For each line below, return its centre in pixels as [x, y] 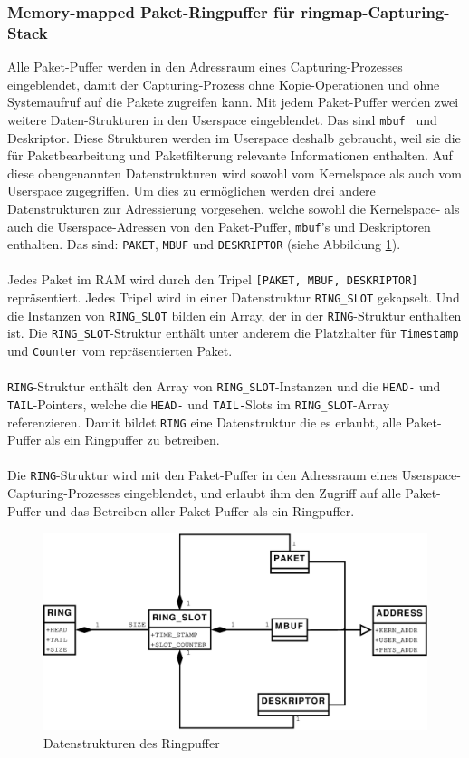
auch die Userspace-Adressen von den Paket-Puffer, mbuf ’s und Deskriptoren [219, 226]
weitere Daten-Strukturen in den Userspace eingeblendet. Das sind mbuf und [222, 119]
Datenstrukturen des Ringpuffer [132, 742]
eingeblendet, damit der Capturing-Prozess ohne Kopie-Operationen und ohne [224, 84]
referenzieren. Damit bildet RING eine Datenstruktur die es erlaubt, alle [205, 422]
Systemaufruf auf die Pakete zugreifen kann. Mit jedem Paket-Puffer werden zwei [233, 102]
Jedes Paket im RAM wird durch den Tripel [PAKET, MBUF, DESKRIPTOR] [213, 279]
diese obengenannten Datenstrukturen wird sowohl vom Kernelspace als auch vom [234, 173]
